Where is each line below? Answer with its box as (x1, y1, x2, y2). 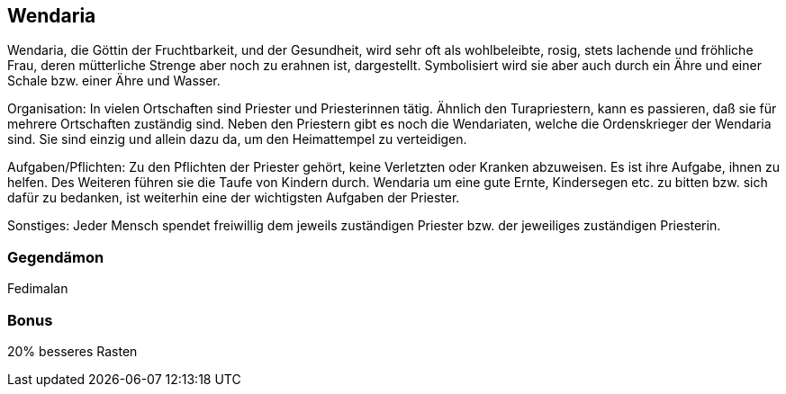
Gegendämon (7, 247, 104, 266)
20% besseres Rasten (7, 343, 138, 359)
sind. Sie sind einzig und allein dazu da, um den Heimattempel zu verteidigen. (7, 131, 467, 148)
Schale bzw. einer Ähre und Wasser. (7, 73, 221, 89)
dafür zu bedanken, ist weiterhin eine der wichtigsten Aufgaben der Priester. (7, 190, 460, 206)
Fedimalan (7, 281, 68, 297)
